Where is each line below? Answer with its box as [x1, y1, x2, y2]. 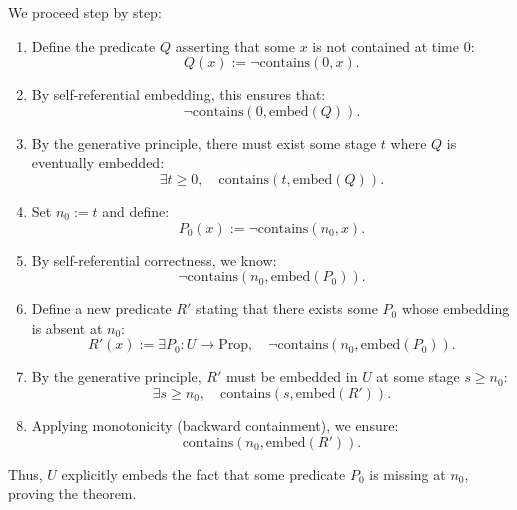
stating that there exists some [195, 298, 378, 319]
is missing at [369, 463, 446, 484]
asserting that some [175, 35, 295, 56]
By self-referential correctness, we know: [31, 249, 277, 270]
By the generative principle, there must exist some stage [31, 132, 377, 153]
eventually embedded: [31, 152, 165, 173]
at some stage [376, 366, 460, 387]
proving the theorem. [8, 483, 137, 504]
